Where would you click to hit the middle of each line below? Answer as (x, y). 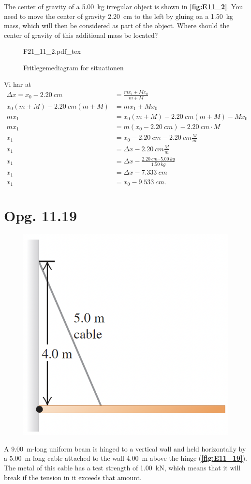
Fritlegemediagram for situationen (74, 67)
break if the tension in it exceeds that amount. (73, 477)
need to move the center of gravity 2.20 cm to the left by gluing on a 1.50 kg (119, 16)
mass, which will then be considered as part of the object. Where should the (117, 25)
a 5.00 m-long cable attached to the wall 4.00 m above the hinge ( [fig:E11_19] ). (125, 458)
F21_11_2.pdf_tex (52, 51)
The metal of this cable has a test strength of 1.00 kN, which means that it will (122, 467)
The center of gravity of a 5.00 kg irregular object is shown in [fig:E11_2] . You (124, 6)
